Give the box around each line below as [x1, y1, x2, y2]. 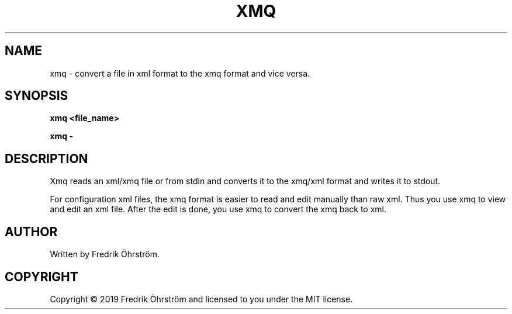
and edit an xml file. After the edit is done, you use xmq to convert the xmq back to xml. [50, 204, 386, 215]
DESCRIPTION [5, 151, 88, 166]
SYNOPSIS [5, 88, 68, 103]
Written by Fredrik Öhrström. [50, 249, 160, 260]
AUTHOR [5, 224, 58, 239]
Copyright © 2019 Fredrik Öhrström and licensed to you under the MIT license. [50, 294, 353, 304]
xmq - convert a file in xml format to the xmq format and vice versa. [50, 68, 310, 78]
